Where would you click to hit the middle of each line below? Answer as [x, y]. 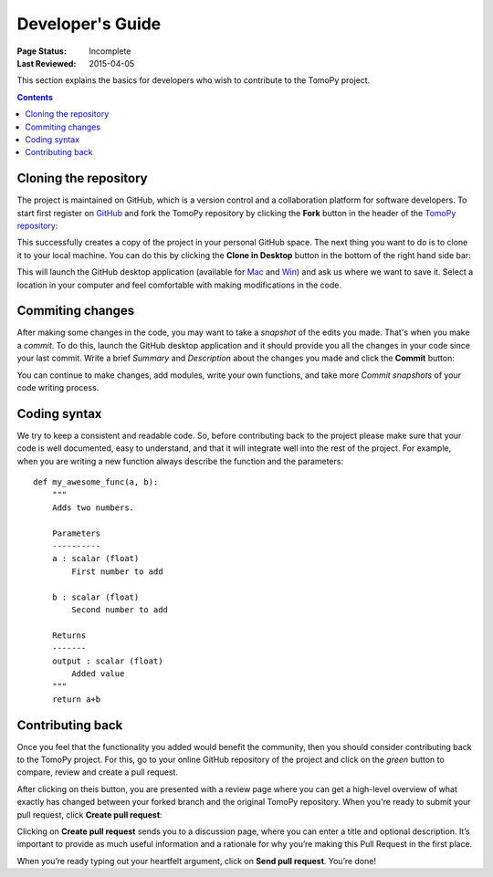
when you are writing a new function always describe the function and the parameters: [180, 461]
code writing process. [58, 387]
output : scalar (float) [107, 661]
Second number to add [120, 610]
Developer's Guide [89, 24]
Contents [35, 97]
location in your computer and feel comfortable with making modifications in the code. [179, 285]
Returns [69, 635]
